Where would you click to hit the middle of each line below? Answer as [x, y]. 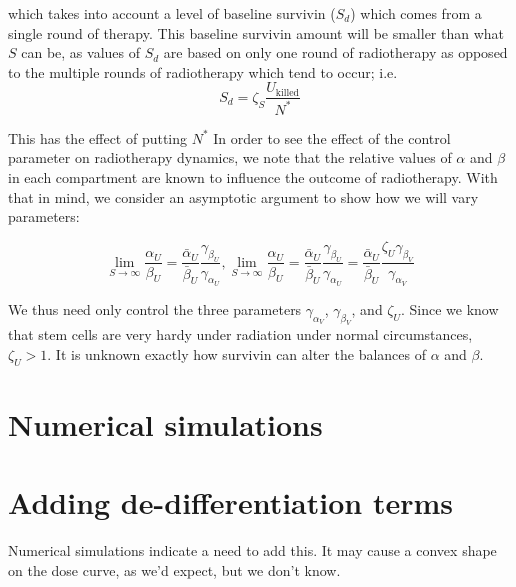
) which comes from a [416, 13]
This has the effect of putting [98, 137]
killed [287, 92]
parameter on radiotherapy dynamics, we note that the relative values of [230, 157]
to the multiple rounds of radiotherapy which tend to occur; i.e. [203, 71]
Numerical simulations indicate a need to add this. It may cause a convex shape [252, 550]
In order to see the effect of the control [332, 137]
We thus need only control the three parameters [155, 308]
